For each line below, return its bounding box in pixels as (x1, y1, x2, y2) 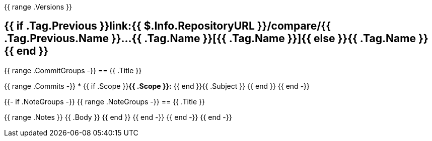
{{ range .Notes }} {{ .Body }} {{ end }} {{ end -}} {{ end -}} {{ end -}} (4, 112, 232, 121)
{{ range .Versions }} (4, 3, 73, 11)
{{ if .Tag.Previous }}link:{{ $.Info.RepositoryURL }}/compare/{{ (4, 20, 331, 33)
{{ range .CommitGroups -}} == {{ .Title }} (4, 66, 142, 75)
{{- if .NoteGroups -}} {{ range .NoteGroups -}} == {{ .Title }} (4, 97, 205, 106)
